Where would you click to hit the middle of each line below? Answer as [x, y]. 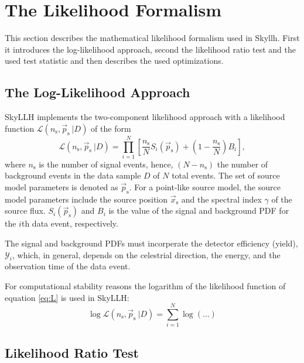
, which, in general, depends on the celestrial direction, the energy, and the [146, 254]
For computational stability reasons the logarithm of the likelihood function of [145, 285]
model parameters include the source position [86, 199]
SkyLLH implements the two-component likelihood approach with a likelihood [145, 117]
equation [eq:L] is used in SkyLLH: [67, 297]
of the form [111, 128]
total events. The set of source [226, 175]
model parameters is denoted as [62, 187]
